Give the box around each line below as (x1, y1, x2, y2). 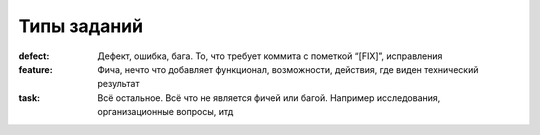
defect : (18, 50, 50, 62)
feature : (18, 63, 54, 75)
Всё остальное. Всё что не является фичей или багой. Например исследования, (97, 91, 441, 104)
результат (97, 78, 140, 90)
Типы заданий (18, 15, 144, 37)
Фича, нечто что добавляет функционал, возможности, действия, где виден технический (97, 63, 479, 75)
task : (18, 91, 40, 104)
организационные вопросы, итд (97, 106, 234, 118)
